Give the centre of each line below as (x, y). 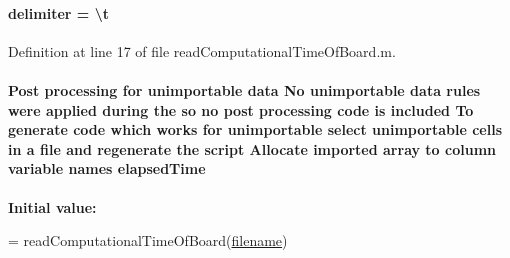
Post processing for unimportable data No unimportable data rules (244, 89)
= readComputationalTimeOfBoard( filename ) (148, 240)
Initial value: (52, 206)
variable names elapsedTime (107, 168)
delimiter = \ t (58, 12)
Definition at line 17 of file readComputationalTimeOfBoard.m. (202, 50)
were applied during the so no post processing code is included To (241, 109)
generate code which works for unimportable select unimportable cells (255, 129)
